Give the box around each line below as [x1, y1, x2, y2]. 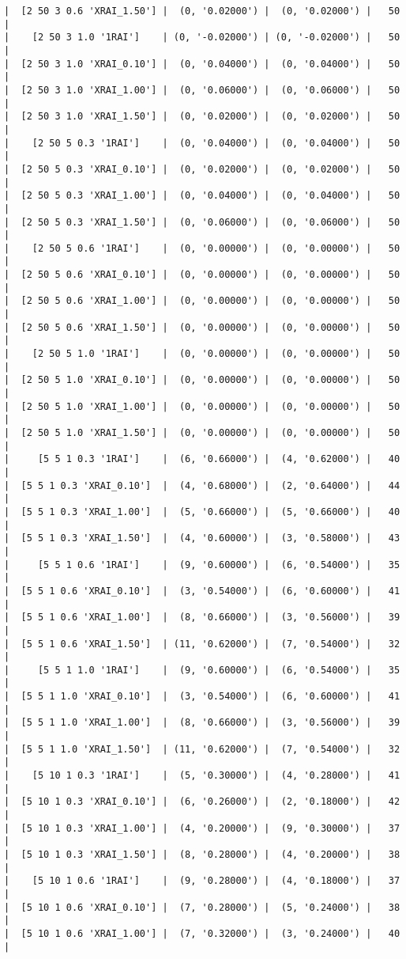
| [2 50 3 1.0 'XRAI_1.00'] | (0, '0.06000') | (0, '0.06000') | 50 [4, 84, 400, 96]
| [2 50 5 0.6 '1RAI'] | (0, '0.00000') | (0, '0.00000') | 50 [4, 242, 400, 254]
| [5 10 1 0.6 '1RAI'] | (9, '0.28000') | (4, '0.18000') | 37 [4, 875, 400, 887]
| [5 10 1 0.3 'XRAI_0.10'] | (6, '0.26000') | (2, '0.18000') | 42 [4, 796, 400, 808]
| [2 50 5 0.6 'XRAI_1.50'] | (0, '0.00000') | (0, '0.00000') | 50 [4, 321, 400, 333]
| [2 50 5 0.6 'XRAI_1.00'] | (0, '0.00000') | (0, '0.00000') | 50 [4, 295, 400, 307]
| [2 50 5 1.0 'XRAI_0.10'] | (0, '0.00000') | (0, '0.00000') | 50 [4, 374, 400, 386]
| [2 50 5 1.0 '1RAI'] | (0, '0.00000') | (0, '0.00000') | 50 [4, 348, 400, 360]
